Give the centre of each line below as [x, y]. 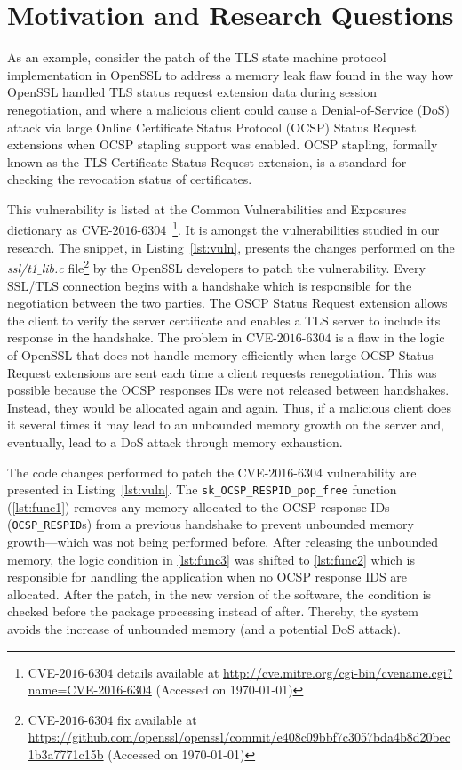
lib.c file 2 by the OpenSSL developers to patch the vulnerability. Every [233, 266]
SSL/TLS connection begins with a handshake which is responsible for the [210, 285]
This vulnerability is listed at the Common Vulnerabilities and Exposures [207, 209]
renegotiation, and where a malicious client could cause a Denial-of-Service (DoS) [229, 109]
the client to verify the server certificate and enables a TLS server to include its [224, 320]
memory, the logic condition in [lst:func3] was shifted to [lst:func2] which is [211, 559]
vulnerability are [371, 472]
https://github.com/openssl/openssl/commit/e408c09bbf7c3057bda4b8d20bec [239, 737]
